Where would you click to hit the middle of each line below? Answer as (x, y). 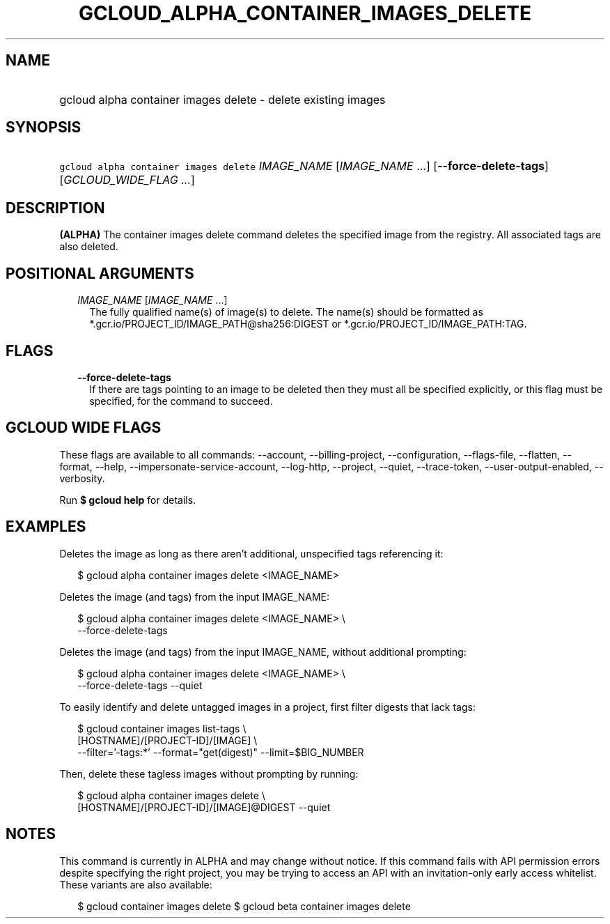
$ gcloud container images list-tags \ (162, 728)
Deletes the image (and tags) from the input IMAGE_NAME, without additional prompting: (263, 652)
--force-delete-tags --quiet (140, 685)
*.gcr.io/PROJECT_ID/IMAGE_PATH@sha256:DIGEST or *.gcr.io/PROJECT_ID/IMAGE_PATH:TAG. (308, 324)
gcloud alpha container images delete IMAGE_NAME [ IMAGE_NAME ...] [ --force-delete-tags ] (304, 166)
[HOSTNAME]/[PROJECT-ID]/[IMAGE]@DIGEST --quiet (204, 807)
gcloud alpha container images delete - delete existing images (222, 99)
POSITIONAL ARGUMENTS (100, 273)
